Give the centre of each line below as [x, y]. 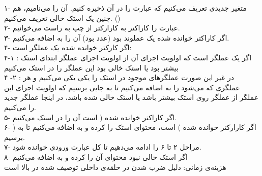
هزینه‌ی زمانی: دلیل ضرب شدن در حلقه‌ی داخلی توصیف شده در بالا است [115, 167]
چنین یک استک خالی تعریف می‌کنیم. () [62, 17]
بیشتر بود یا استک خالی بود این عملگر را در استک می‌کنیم [91, 67]
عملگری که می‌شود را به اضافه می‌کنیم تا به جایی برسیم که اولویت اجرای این [122, 87]
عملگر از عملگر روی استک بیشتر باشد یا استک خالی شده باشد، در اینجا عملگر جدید [131, 97]
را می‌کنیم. [20, 107]
